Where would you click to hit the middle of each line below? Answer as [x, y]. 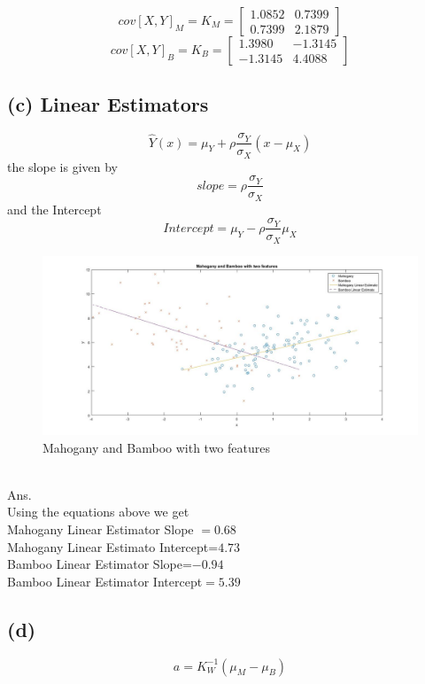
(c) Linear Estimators [108, 104]
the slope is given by [62, 166]
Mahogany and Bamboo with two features [156, 447]
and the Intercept [54, 209]
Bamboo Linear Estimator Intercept [105, 581]
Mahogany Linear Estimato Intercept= [113, 546]
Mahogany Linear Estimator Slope [100, 529]
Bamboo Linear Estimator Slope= [100, 564]
